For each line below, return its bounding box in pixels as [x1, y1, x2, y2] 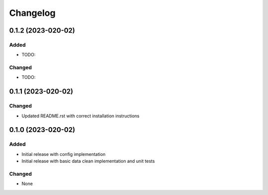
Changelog [9, 7, 56, 18]
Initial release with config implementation [21, 151, 106, 157]
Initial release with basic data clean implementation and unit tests [21, 158, 155, 164]
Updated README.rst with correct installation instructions [21, 113, 140, 119]
